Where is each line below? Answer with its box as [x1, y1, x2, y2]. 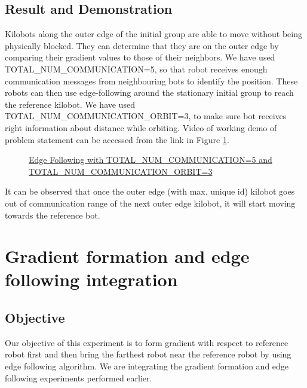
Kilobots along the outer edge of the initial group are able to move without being [5, 28, 302, 40]
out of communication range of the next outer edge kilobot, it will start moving [5, 196, 296, 209]
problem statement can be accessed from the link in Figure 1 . [5, 133, 229, 145]
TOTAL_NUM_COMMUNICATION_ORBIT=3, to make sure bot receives [5, 110, 287, 122]
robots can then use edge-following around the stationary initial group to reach [5, 86, 294, 99]
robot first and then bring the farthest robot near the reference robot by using [5, 348, 291, 360]
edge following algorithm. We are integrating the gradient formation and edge [5, 360, 289, 372]
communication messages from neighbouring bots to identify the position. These [5, 74, 298, 87]
